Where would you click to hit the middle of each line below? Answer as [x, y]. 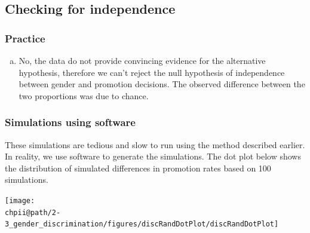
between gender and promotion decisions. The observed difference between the [162, 84]
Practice [25, 38]
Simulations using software [70, 122]
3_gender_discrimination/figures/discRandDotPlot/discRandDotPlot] [142, 224]
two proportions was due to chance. [84, 95]
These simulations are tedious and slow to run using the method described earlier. [155, 144]
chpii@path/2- [33, 212]
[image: [20, 200]
